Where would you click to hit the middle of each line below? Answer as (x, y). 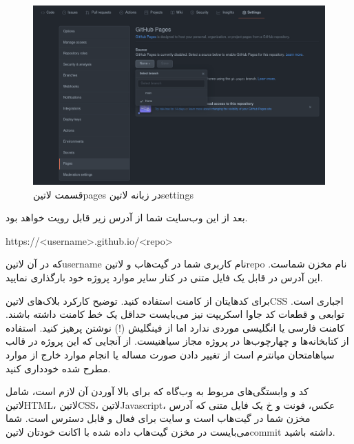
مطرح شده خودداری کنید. (58, 368)
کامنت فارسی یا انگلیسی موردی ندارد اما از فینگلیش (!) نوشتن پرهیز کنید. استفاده (175, 327)
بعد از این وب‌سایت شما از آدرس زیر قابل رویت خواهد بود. (127, 218)
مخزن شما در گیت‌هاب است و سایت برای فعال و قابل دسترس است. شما (158, 418)
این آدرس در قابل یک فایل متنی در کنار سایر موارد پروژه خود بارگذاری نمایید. (164, 277)
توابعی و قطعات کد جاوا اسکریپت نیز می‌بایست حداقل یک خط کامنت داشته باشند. (175, 314)
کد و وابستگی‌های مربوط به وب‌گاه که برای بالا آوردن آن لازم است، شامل (157, 391)
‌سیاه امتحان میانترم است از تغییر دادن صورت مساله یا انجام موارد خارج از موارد (170, 354)
